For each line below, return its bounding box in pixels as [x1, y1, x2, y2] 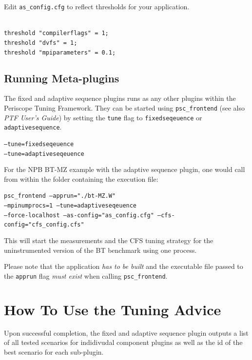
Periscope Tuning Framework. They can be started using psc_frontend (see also [4, 103, 245, 113]
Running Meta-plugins [4, 70, 119, 85]
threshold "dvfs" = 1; [4, 39, 78, 46]
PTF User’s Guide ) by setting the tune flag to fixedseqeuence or [4, 112, 202, 122]
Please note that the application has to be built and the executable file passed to [4, 261, 243, 271]
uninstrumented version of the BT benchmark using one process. [4, 245, 197, 255]
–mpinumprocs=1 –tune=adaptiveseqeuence [4, 202, 137, 209]
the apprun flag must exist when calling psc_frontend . [4, 270, 168, 281]
